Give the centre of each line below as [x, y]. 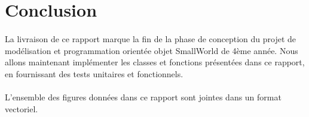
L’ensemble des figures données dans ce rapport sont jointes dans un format [143, 97]
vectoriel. [22, 108]
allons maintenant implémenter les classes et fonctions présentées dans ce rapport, [155, 62]
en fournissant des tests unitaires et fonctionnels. [94, 73]
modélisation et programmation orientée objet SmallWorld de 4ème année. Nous [152, 50]
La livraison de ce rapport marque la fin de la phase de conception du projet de [151, 38]
